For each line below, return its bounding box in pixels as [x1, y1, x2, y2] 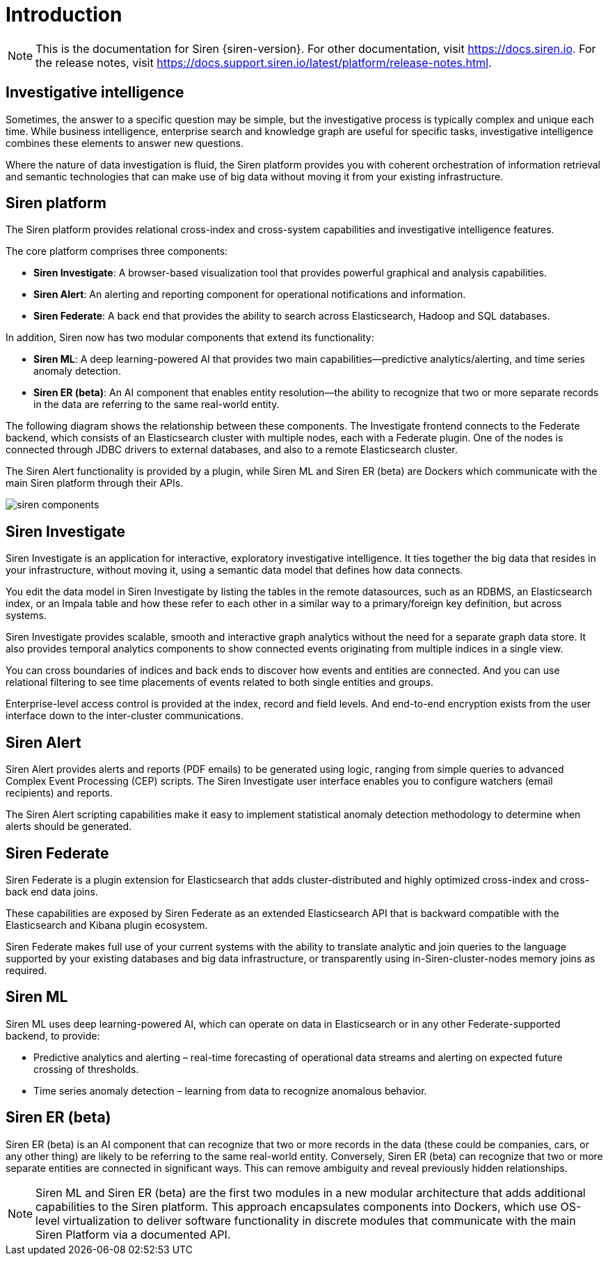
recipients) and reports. [6, 787, 113, 799]
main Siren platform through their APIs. [6, 477, 184, 489]
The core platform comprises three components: [6, 245, 228, 258]
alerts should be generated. [6, 820, 132, 833]
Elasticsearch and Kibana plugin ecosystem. [6, 918, 208, 931]
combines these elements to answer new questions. [6, 136, 243, 149]
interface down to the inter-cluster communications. [6, 710, 244, 722]
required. [6, 964, 47, 976]
